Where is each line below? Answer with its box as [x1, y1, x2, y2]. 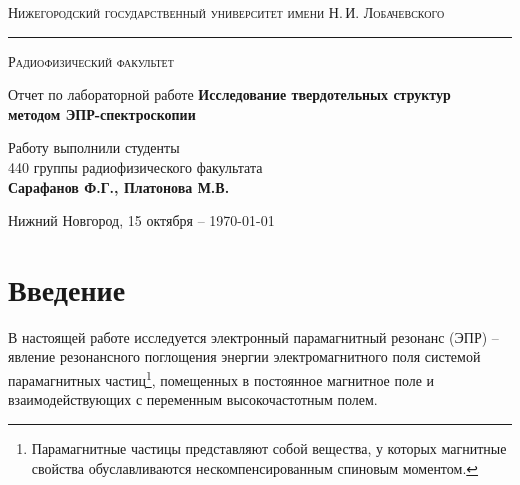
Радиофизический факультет [8, 50, 174, 71]
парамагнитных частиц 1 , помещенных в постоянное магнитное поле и [8, 367, 435, 390]
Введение [8, 268, 126, 309]
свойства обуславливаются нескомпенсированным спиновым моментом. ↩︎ [31, 457, 479, 478]
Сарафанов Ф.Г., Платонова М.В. [8, 176, 230, 197]
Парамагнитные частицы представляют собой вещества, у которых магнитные [31, 437, 507, 458]
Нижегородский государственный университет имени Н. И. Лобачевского [8, 2, 445, 22]
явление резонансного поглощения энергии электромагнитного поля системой [8, 346, 481, 367]
